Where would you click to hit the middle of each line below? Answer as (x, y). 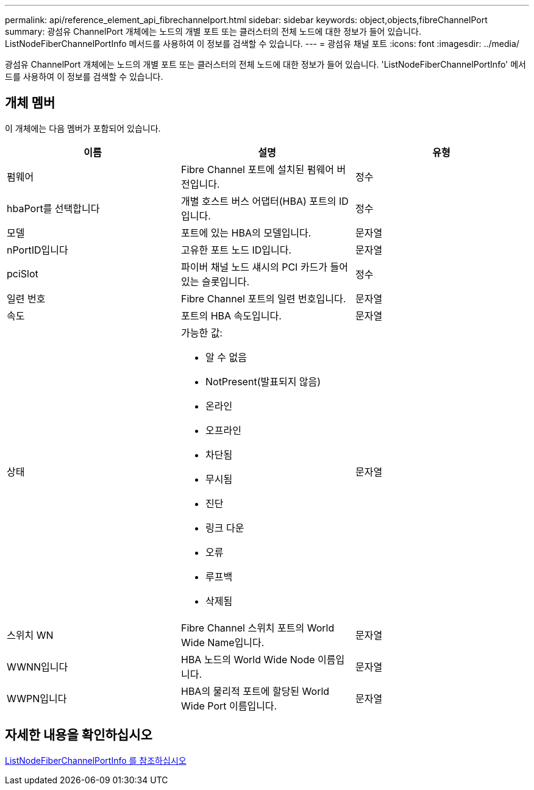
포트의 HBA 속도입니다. (231, 315)
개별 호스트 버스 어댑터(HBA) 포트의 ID (265, 201)
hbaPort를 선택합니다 (53, 208)
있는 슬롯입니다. (215, 281)
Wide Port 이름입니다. (229, 706)
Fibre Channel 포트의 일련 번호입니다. (263, 298)
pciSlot (23, 273)
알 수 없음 (226, 357)
